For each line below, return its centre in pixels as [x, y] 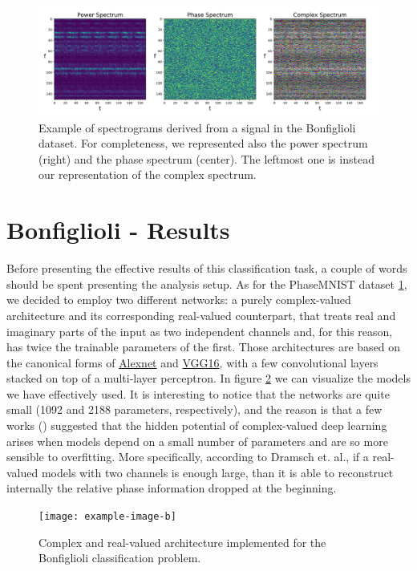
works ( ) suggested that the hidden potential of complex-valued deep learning [197, 425]
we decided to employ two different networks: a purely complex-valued [179, 300]
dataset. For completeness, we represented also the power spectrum [203, 143]
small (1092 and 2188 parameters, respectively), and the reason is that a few [194, 409]
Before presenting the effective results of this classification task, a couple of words [207, 268]
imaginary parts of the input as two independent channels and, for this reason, [200, 331]
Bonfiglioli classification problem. [120, 558]
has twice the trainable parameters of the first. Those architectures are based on [204, 347]
